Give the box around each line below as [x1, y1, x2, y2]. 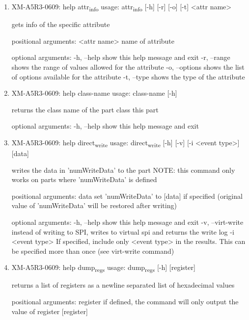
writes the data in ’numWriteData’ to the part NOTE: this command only [11, 164, 235, 175]
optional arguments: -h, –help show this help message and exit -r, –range [11, 52, 230, 62]
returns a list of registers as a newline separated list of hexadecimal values [11, 280, 235, 290]
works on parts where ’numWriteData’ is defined [11, 174, 157, 185]
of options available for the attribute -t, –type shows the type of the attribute [11, 71, 245, 81]
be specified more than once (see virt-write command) [11, 245, 174, 256]
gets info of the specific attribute [11, 19, 110, 29]
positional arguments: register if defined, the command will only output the [11, 296, 239, 307]
